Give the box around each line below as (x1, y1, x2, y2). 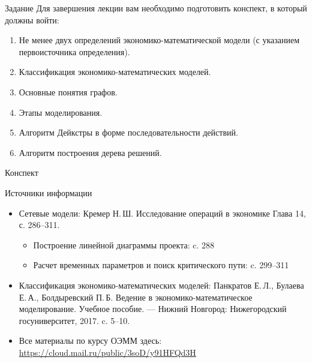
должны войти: (5, 13, 59, 26)
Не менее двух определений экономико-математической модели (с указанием (19, 34, 300, 46)
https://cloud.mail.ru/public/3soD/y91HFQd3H (19, 346, 196, 358)
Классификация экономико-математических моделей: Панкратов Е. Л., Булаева (19, 278, 304, 291)
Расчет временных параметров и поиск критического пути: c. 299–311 (33, 259, 289, 271)
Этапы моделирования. (19, 106, 103, 118)
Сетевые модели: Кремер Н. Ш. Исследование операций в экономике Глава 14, (19, 206, 306, 219)
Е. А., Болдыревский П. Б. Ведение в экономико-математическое (19, 290, 253, 303)
